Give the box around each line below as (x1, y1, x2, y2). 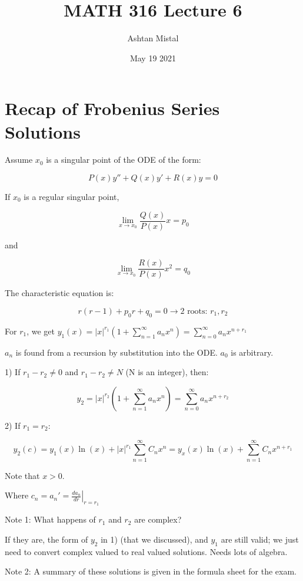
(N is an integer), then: (125, 366, 209, 378)
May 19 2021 (129, 51, 177, 64)
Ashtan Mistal (127, 32, 179, 44)
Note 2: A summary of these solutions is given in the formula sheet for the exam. (5, 565, 297, 577)
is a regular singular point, (24, 191, 119, 203)
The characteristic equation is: (5, 287, 114, 299)
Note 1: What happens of (5, 513, 96, 526)
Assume (5, 153, 33, 166)
